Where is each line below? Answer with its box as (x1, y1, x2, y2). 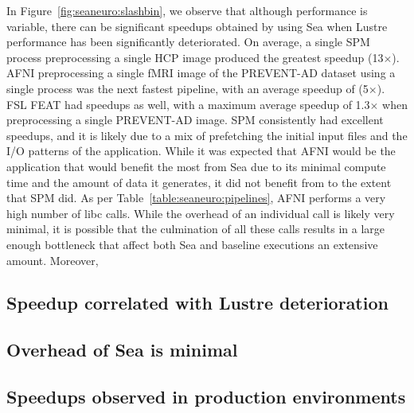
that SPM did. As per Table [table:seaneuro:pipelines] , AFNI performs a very (6, 189, 386, 206)
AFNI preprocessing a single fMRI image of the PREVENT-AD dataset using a (6, 64, 396, 81)
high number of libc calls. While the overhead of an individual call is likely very (6, 205, 395, 221)
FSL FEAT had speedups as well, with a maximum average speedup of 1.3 (6, 95, 370, 112)
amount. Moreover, (6, 251, 99, 268)
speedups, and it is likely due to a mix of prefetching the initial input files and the (6, 127, 408, 143)
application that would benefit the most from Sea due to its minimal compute (6, 158, 386, 174)
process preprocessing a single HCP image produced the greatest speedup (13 (6, 49, 384, 65)
